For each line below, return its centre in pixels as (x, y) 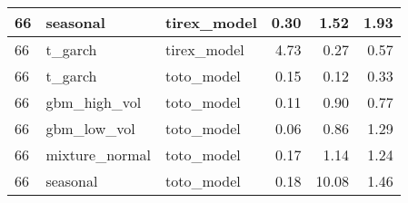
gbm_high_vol (94, 102)
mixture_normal (99, 155)
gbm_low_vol (90, 128)
